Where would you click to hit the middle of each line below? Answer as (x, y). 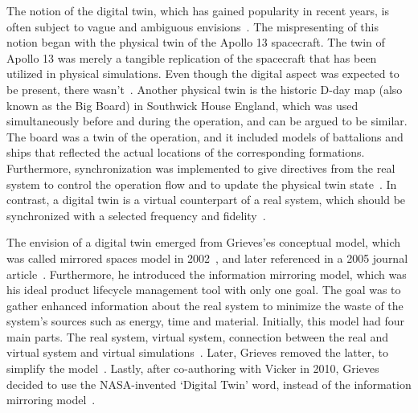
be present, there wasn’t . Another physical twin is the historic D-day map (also (205, 89)
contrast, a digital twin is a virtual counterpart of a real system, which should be (206, 200)
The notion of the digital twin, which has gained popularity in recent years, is (198, 10)
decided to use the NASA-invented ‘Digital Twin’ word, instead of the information (209, 384)
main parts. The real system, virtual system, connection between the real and (197, 336)
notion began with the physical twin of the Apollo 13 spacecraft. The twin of (196, 42)
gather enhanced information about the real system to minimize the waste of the (205, 305)
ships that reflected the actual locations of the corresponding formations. (186, 152)
